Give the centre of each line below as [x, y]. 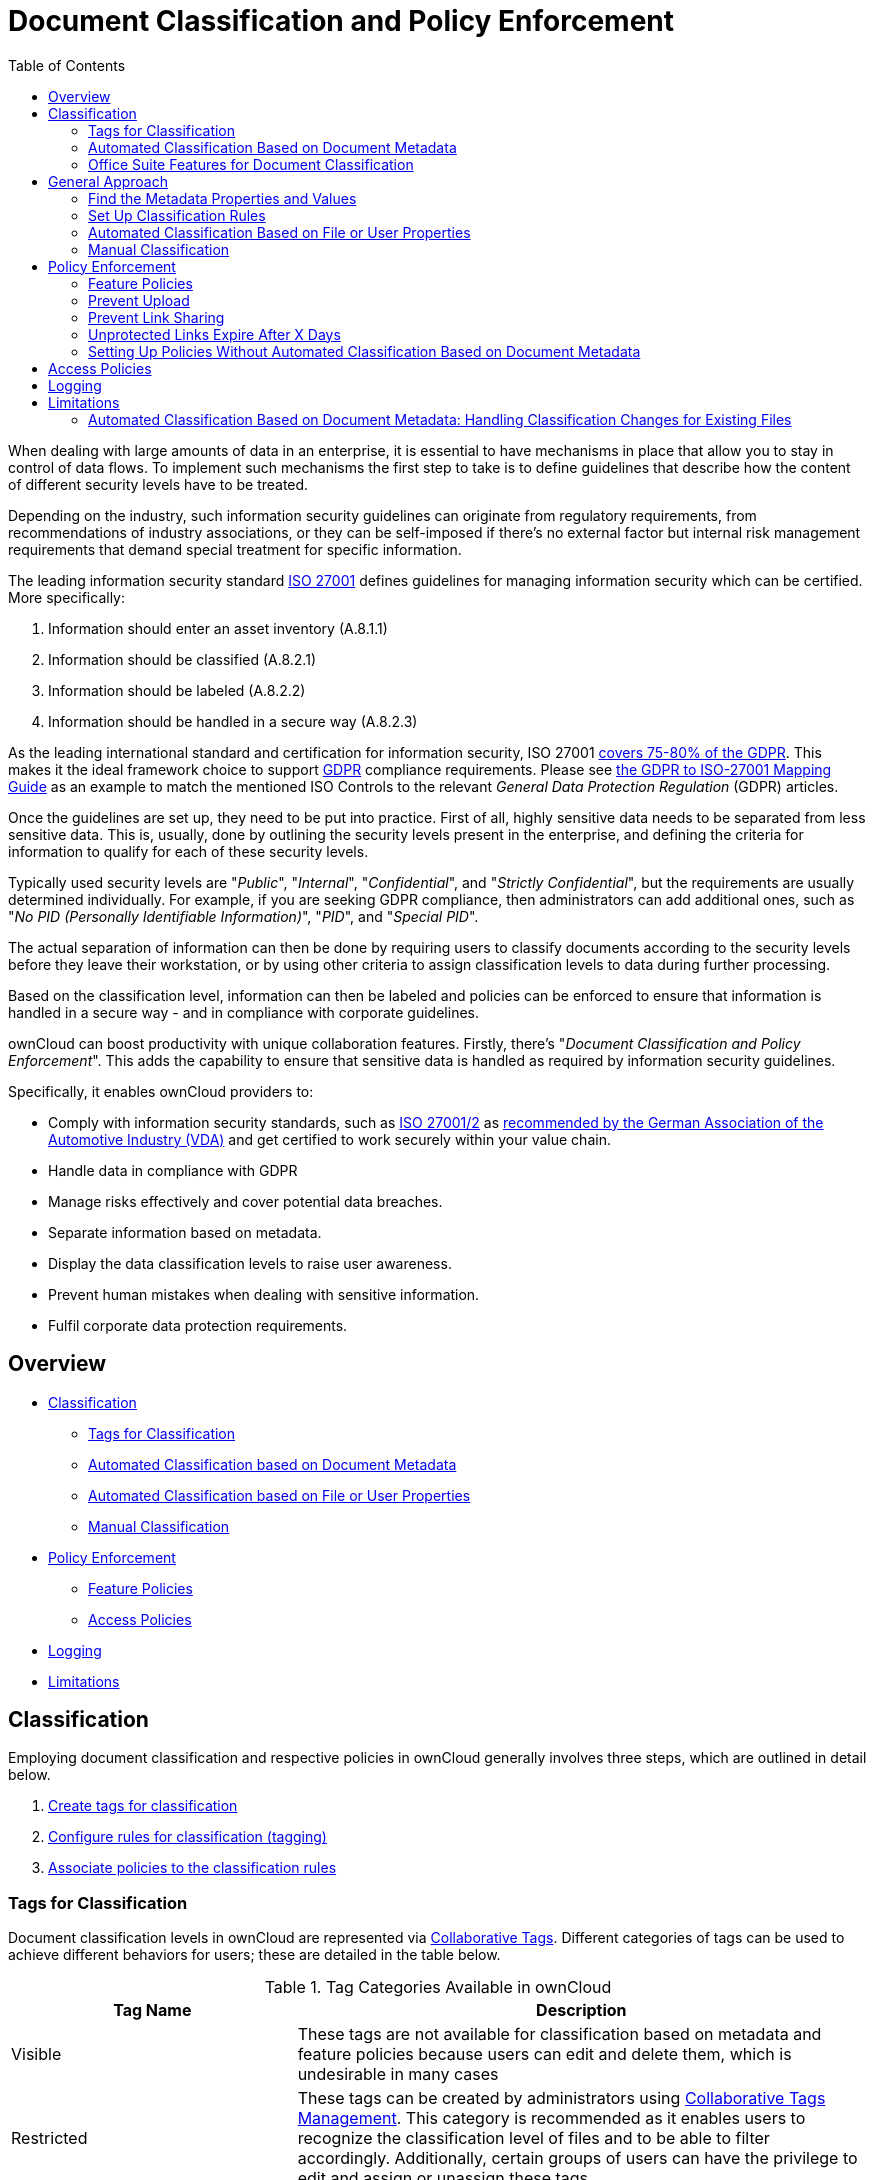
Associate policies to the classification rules [192, 1868]
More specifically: [67, 597]
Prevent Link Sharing [156, 317]
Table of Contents [67, 65]
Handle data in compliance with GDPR [173, 1170]
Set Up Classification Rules [177, 215]
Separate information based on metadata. [185, 1232]
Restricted [49, 2138]
